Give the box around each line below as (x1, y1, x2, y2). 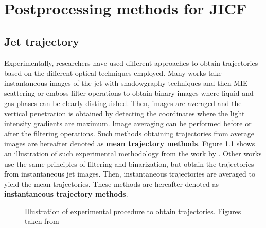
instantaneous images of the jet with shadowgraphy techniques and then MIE (4, 77, 248, 88)
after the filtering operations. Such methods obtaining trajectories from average (4, 128, 254, 138)
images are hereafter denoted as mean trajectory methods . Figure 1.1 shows (4, 138, 255, 149)
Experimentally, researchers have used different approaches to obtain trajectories (4, 57, 258, 68)
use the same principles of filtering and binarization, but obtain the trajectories (4, 158, 254, 169)
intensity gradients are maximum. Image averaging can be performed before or (4, 118, 252, 129)
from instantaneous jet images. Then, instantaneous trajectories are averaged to (4, 168, 255, 179)
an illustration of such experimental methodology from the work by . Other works (4, 148, 262, 159)
